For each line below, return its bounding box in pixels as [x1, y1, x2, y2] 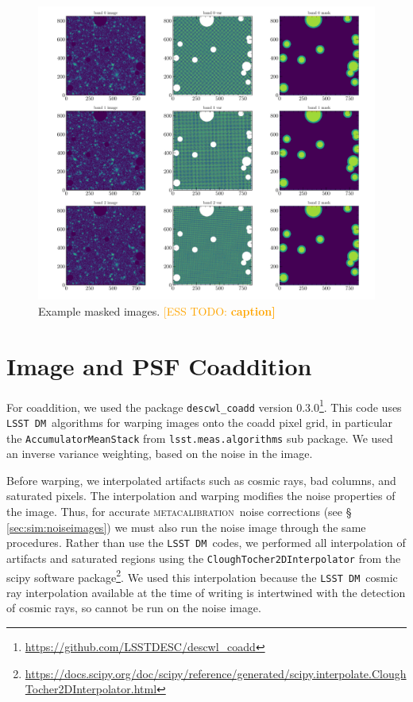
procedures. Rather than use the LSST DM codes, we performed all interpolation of [6, 534, 406, 551]
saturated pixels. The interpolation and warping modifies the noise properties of [6, 487, 396, 504]
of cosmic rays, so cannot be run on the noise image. [6, 599, 261, 616]
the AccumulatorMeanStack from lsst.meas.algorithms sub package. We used [6, 429, 393, 446]
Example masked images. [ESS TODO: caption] [38, 302, 276, 319]
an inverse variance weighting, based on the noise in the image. [6, 445, 313, 462]
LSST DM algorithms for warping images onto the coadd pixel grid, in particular [6, 413, 393, 430]
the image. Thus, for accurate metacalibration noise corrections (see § [6, 503, 352, 520]
